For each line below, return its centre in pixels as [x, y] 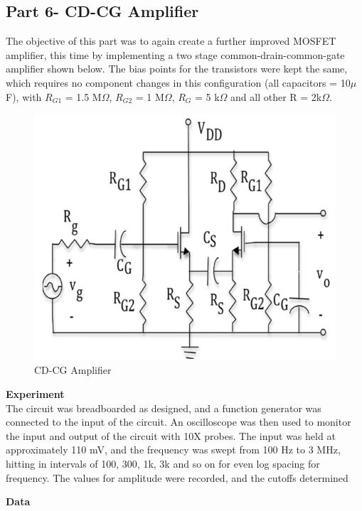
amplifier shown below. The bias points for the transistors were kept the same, [177, 69]
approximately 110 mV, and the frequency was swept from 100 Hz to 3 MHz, [173, 450]
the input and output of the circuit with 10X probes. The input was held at [171, 435]
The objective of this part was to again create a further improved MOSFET [171, 41]
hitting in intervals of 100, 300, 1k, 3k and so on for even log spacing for [163, 463]
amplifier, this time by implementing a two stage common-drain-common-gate [175, 54]
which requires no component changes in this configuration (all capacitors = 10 [178, 82]
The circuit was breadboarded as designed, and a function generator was [164, 408]
